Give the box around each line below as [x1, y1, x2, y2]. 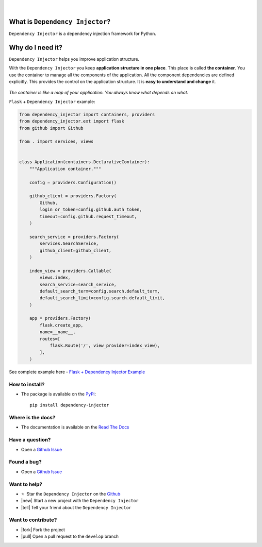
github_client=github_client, [39, 248, 112, 253]
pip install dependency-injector [30, 402, 109, 408]
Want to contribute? [9, 516, 57, 523]
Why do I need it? [9, 43, 63, 51]
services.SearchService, [39, 241, 99, 246]
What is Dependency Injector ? [9, 17, 111, 26]
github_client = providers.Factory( [29, 193, 116, 199]
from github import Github [19, 125, 83, 131]
